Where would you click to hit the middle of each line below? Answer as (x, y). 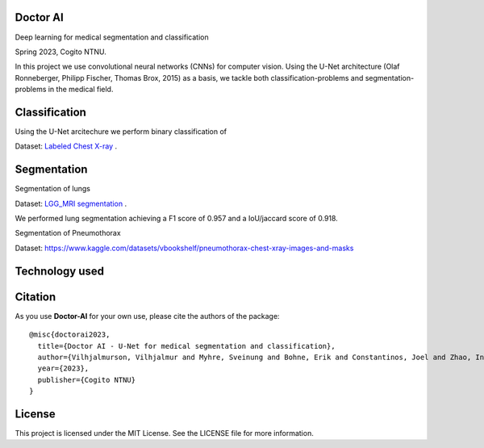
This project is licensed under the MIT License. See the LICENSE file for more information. (164, 433)
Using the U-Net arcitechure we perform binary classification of (121, 131)
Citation (35, 297)
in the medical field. (81, 90)
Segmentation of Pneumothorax (68, 233)
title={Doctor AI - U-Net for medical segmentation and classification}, (186, 346)
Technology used (60, 271)
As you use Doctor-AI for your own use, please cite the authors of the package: (147, 316)
